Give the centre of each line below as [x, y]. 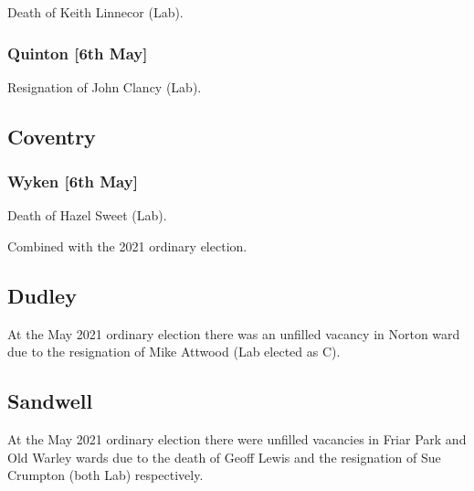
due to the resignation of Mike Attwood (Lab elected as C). [174, 352]
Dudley [42, 295]
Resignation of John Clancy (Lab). [105, 86]
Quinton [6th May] [78, 53]
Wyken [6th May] [73, 181]
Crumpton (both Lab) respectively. [105, 475]
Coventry [52, 136]
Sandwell [50, 401]
